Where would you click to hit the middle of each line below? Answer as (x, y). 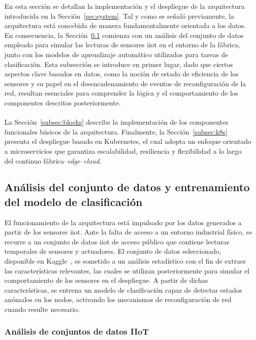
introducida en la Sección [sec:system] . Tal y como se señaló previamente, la (119, 16)
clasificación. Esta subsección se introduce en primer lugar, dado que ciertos (119, 64)
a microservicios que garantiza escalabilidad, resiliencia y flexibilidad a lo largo (123, 151)
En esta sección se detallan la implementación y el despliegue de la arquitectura (125, 6)
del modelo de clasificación (74, 201)
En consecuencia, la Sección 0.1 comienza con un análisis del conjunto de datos (124, 35)
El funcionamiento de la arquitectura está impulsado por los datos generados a (123, 222)
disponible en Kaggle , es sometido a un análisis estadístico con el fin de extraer (125, 261)
